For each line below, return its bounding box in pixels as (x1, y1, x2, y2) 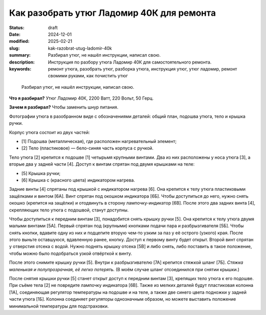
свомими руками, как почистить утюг (48, 73, 128, 79)
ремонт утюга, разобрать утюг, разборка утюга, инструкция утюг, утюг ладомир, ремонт (48, 66, 237, 71)
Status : (9, 25, 25, 31)
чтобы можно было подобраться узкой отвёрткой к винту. (9, 250, 133, 256)
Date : (9, 31, 21, 37)
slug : (9, 45, 20, 51)
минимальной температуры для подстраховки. (9, 303, 109, 309)
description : (9, 59, 35, 65)
